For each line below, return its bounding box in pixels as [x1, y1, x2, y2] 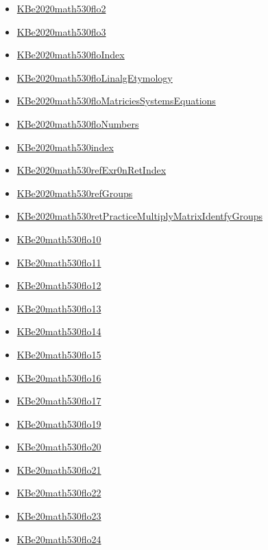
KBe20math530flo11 [16, 255, 101, 269]
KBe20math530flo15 [16, 347, 101, 361]
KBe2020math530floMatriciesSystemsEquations [16, 93, 216, 108]
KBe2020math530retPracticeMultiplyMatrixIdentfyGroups [16, 209, 263, 223]
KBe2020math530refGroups [16, 185, 133, 200]
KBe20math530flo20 [16, 439, 101, 454]
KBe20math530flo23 [16, 509, 101, 523]
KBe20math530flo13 [16, 301, 101, 315]
